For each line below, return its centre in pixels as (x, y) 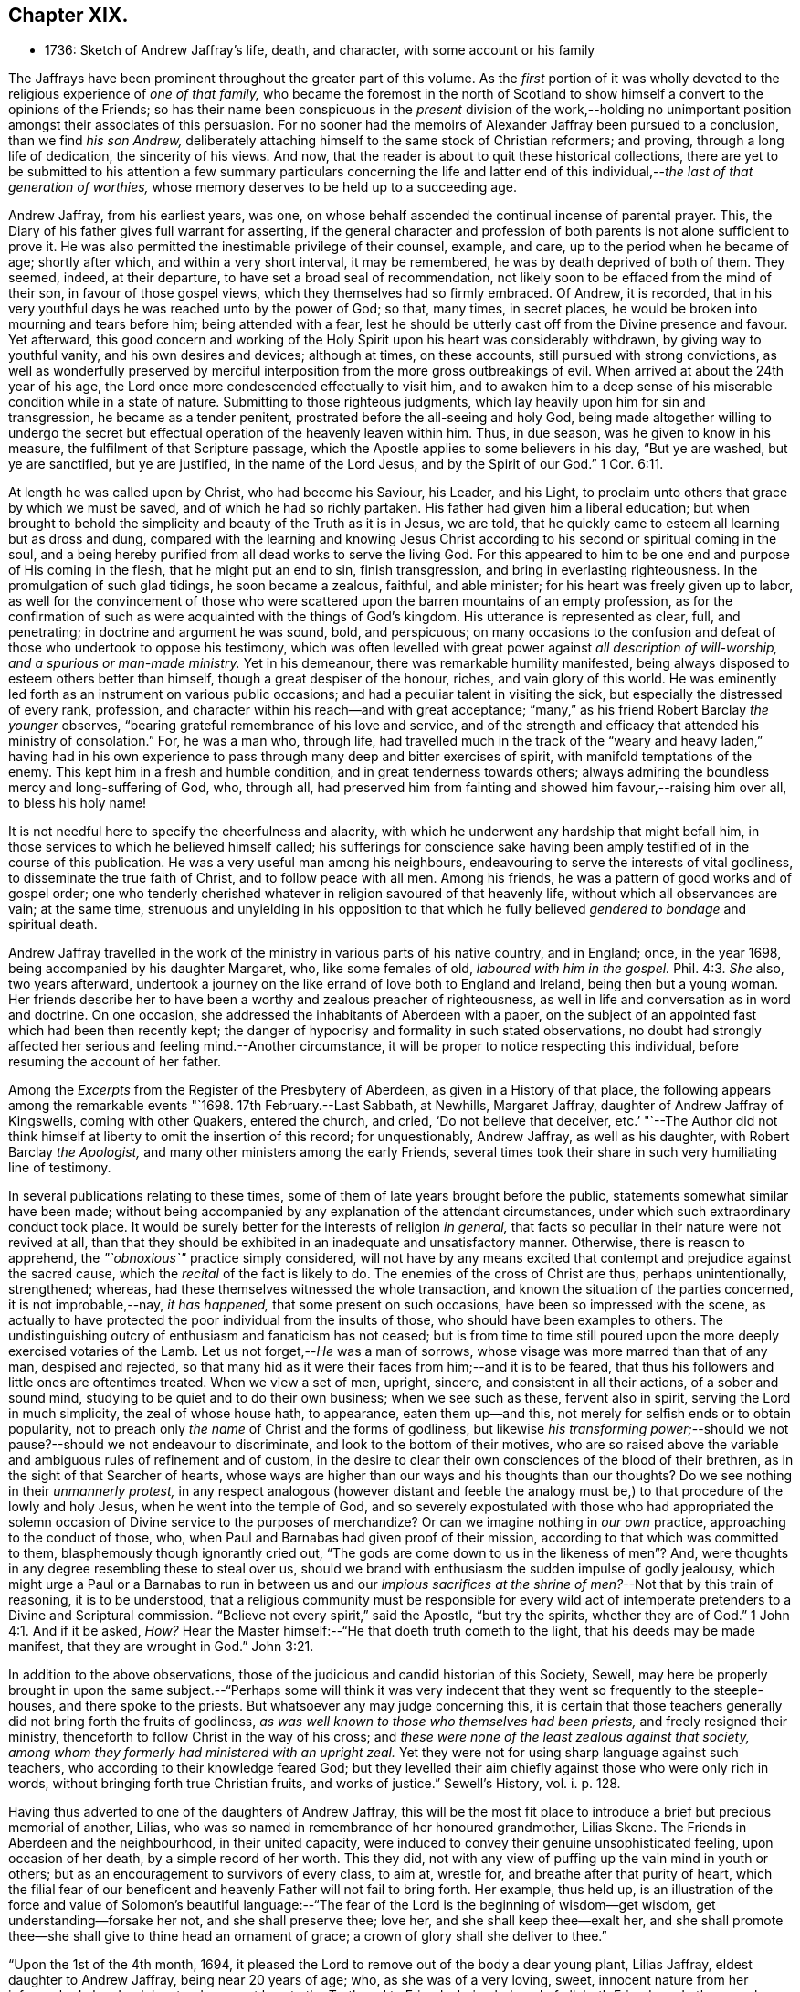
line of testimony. (60, 1168)
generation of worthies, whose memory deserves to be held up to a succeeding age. (263, 187)
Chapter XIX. (68, 15)
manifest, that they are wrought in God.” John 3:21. (161, 1647)
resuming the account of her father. (115, 1062)
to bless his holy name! (78, 803)
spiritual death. (53, 925)
